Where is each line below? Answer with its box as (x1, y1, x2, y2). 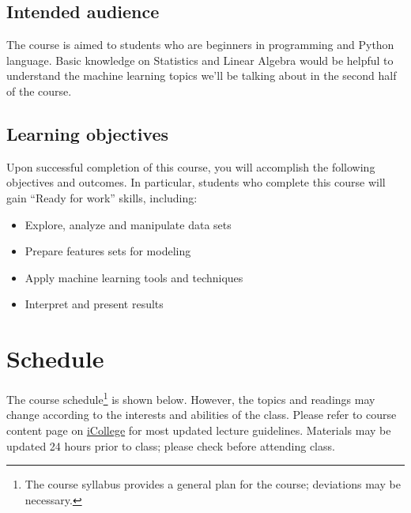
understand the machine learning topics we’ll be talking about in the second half (6, 67, 397, 84)
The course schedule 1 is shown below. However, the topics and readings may (6, 389, 375, 407)
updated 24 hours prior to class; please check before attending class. (6, 437, 335, 454)
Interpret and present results (25, 296, 164, 312)
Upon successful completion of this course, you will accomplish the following (6, 158, 375, 175)
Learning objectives (6, 121, 169, 145)
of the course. (6, 82, 72, 99)
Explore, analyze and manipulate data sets (25, 216, 232, 232)
